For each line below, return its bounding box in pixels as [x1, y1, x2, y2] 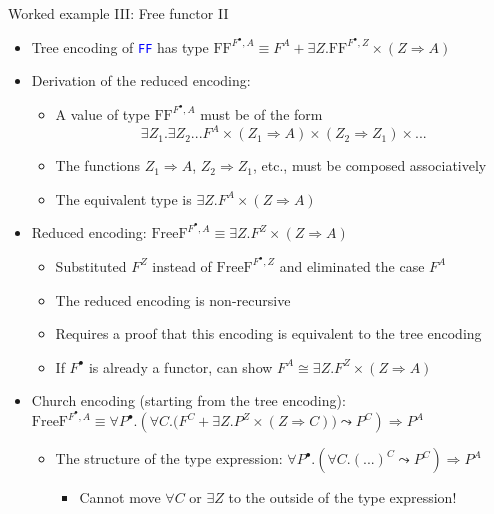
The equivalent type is [55, 188, 192, 209]
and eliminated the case [279, 255, 425, 276]
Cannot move [79, 487, 161, 507]
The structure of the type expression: [55, 448, 283, 468]
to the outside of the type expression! [228, 487, 457, 507]
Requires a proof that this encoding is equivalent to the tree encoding [55, 323, 482, 344]
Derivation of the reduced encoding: [31, 70, 251, 91]
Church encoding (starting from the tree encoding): [31, 390, 346, 411]
